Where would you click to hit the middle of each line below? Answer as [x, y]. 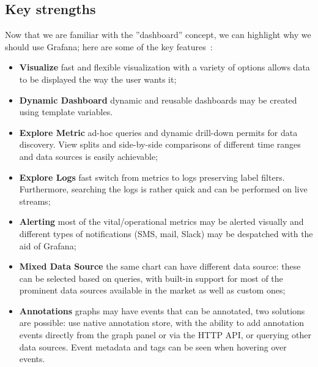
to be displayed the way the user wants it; [98, 79]
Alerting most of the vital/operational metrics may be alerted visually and [161, 221]
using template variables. [66, 112]
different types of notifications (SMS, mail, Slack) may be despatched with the [166, 233]
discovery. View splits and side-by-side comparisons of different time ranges [160, 144]
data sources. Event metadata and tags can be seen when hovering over [153, 346]
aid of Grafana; [48, 245]
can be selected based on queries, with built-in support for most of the [151, 278]
